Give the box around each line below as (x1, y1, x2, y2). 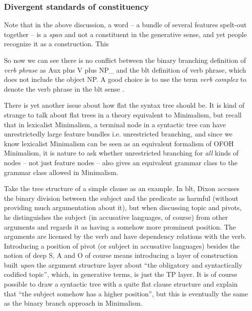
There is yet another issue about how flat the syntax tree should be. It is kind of (4, 100, 245, 110)
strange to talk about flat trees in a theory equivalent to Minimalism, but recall (4, 109, 242, 119)
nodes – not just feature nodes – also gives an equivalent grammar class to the (4, 157, 238, 167)
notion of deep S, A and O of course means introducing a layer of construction (4, 250, 238, 260)
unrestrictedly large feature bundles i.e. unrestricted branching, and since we (4, 129, 233, 139)
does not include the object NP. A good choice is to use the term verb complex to (4, 74, 247, 84)
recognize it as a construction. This (4, 39, 109, 49)
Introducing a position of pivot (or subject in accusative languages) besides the (4, 240, 240, 251)
